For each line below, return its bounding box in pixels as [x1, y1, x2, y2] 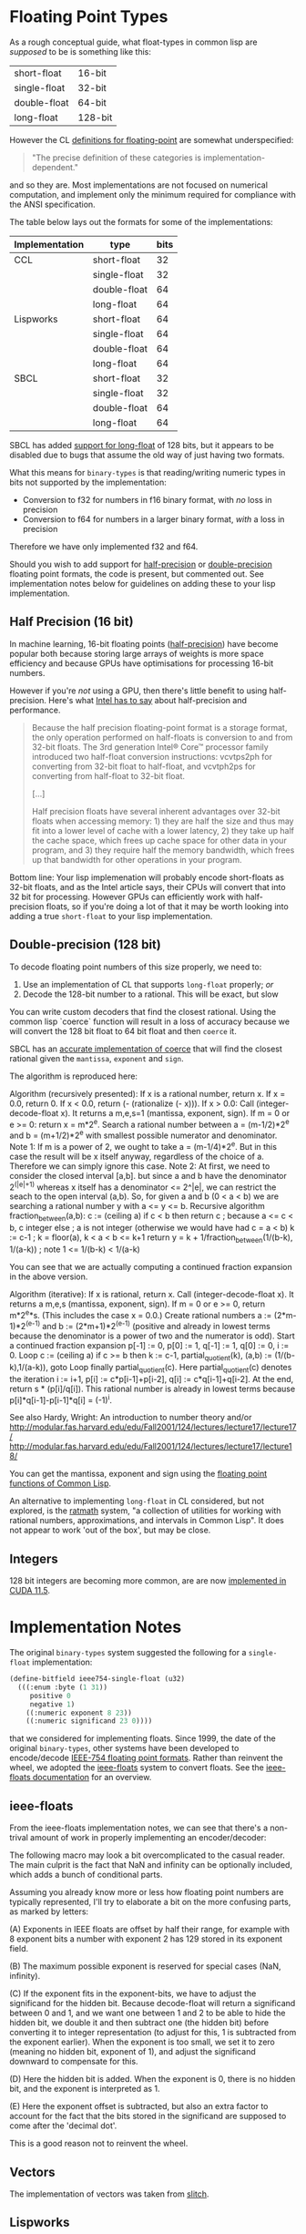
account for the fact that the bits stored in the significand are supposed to [9, 2111, 287, 2122]
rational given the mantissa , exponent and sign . [9, 1052, 184, 1063]
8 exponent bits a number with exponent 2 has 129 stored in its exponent [9, 1933, 283, 1944]
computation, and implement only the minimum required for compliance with [9, 189, 296, 200]
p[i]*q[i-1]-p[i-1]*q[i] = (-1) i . [9, 1392, 112, 1405]
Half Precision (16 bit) [9, 614, 134, 630]
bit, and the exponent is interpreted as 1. [9, 2084, 161, 2095]
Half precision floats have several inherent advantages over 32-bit [31, 805, 280, 816]
